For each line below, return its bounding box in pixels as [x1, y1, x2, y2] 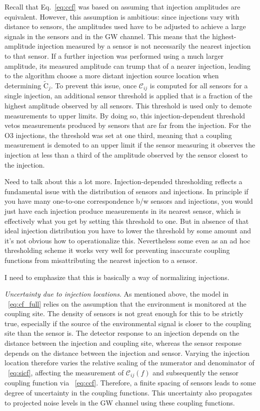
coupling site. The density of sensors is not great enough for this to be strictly [4, 308, 243, 319]
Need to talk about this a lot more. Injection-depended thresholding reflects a [4, 176, 242, 187]
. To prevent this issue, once [50, 80, 137, 90]
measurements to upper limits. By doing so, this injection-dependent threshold [4, 110, 245, 120]
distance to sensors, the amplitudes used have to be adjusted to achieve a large [4, 21, 246, 32]
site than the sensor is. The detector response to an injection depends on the [4, 328, 239, 338]
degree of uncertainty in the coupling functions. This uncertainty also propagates [4, 387, 252, 397]
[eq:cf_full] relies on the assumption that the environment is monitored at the [8, 298, 246, 309]
